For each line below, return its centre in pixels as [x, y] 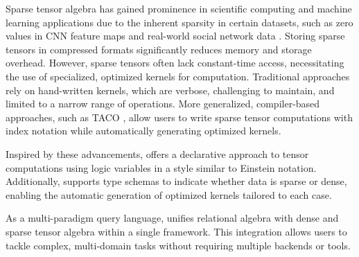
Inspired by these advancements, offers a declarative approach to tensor [157, 153]
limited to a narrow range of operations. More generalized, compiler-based [163, 104]
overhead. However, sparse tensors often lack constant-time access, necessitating [175, 63]
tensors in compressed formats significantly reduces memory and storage [159, 49]
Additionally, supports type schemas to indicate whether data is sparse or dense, [176, 181]
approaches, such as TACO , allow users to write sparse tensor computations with [179, 117]
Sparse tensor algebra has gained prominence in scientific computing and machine [179, 8]
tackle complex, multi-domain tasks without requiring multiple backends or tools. [178, 245]
